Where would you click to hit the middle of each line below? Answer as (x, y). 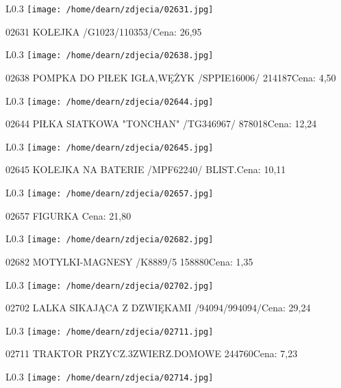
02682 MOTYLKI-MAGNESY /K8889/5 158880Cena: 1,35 (129, 261)
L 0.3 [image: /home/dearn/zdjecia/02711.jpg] (110, 330)
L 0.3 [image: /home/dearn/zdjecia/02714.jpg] (110, 376)
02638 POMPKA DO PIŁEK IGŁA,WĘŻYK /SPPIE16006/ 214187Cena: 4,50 (171, 77)
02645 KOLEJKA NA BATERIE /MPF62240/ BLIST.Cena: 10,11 (146, 169)
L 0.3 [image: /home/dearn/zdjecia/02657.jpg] (110, 192)
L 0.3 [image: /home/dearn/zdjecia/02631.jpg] (110, 8)
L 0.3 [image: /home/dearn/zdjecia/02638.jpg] (110, 54)
